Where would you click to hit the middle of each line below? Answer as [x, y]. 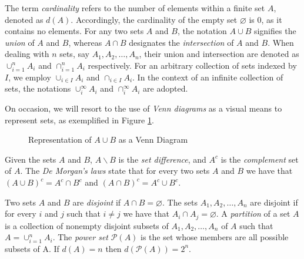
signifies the [275, 31]
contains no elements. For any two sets [74, 31]
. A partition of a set [253, 213]
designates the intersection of [181, 42]
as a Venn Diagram [153, 139]
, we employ [30, 77]
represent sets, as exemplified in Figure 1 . [79, 120]
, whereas [85, 42]
